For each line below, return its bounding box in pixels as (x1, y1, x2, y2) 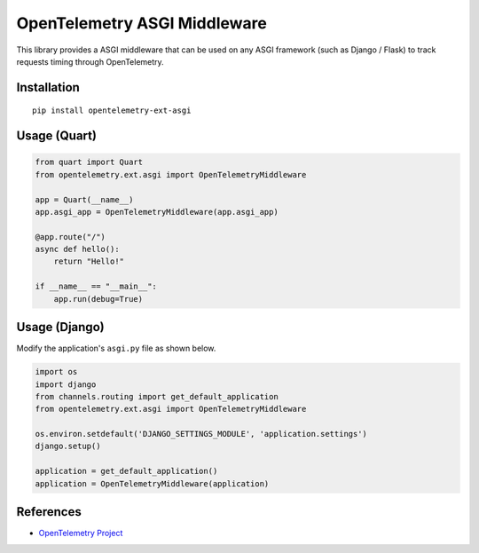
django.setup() (35, 441, 101, 452)
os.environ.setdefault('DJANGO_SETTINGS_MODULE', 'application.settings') (35, 429, 368, 439)
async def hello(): (35, 244, 120, 255)
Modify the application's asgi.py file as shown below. (16, 343, 216, 354)
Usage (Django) (16, 320, 106, 335)
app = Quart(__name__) (35, 194, 134, 204)
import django (35, 379, 97, 390)
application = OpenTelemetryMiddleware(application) (35, 478, 270, 488)
